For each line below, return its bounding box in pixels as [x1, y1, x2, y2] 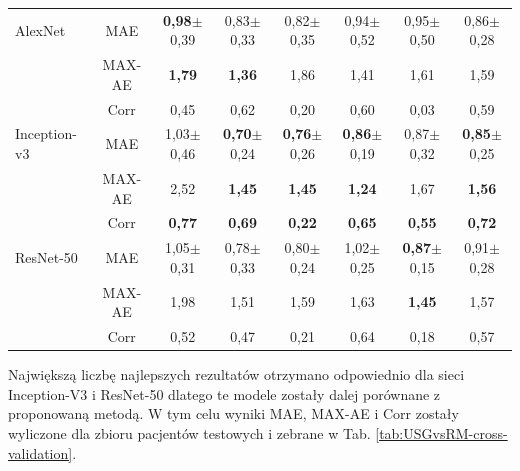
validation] [8, 442, 73, 463]
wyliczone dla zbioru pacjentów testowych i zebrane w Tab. [8, 422, 371, 443]
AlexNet [15, 19, 66, 40]
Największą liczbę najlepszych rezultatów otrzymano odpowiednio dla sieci [8, 364, 465, 385]
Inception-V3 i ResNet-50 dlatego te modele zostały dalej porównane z [8, 383, 441, 404]
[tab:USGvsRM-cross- [375, 422, 508, 443]
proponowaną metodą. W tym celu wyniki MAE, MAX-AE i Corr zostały [8, 403, 459, 424]
